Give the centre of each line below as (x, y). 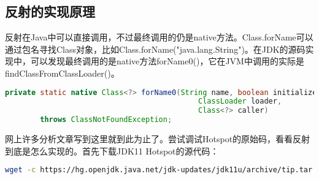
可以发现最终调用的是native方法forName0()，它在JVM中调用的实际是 (167, 61)
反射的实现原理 (50, 11)
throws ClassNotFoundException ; (106, 120)
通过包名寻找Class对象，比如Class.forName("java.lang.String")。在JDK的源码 (155, 49)
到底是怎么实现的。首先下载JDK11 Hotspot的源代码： (112, 150)
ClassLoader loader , (240, 101)
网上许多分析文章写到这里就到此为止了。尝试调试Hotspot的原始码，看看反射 (158, 139)
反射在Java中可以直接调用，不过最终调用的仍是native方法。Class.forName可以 (159, 37)
